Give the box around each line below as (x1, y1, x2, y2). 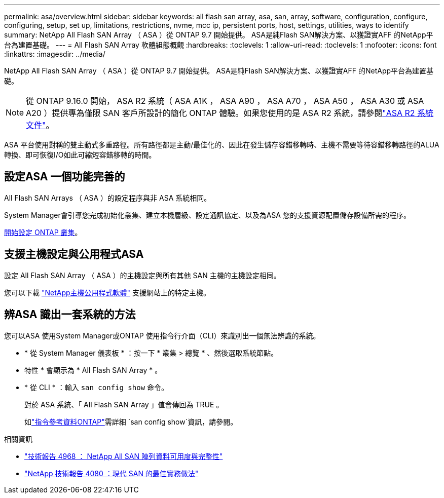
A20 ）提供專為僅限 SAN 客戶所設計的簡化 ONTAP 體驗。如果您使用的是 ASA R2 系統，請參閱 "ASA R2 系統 (26, 108, 434, 118)
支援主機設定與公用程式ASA (4, 248, 144, 261)
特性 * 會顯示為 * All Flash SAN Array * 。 (24, 365, 162, 374)
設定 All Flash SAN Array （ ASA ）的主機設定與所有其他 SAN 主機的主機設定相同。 (4, 271, 281, 280)
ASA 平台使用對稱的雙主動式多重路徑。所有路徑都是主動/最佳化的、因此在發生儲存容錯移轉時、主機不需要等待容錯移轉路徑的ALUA (4, 140, 439, 149)
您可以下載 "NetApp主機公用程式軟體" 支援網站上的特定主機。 (4, 288, 211, 297)
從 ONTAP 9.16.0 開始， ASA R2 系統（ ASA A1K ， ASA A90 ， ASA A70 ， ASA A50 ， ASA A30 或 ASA (26, 96, 424, 106)
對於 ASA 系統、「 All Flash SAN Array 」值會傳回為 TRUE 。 (24, 400, 224, 409)
